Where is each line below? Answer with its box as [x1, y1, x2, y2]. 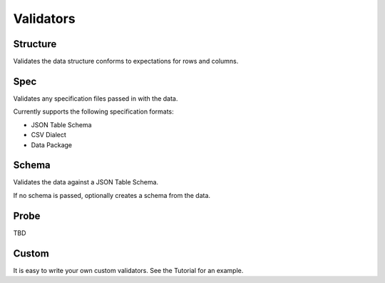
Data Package [31, 140, 73, 149]
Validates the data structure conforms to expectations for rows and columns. [13, 57, 239, 66]
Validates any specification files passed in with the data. [13, 94, 178, 103]
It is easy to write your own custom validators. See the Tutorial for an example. [13, 266, 244, 274]
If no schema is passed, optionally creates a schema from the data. [13, 191, 210, 199]
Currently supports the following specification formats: [13, 107, 174, 116]
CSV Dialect [31, 131, 67, 139]
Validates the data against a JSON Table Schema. [13, 178, 159, 187]
